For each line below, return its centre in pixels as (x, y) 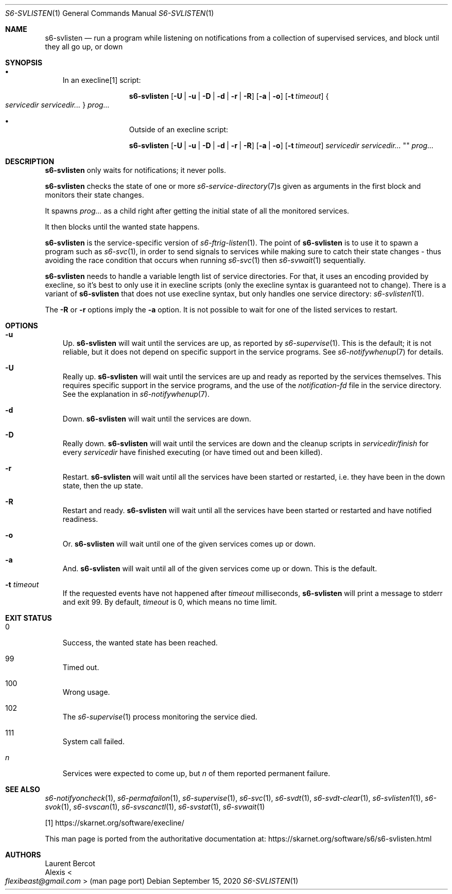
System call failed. (93, 741)
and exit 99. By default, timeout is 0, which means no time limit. (170, 602)
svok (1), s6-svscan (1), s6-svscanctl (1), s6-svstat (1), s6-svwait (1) (155, 807)
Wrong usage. (86, 692)
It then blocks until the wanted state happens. (122, 227)
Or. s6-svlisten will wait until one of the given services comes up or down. (189, 544)
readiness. (80, 519)
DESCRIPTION (30, 161)
